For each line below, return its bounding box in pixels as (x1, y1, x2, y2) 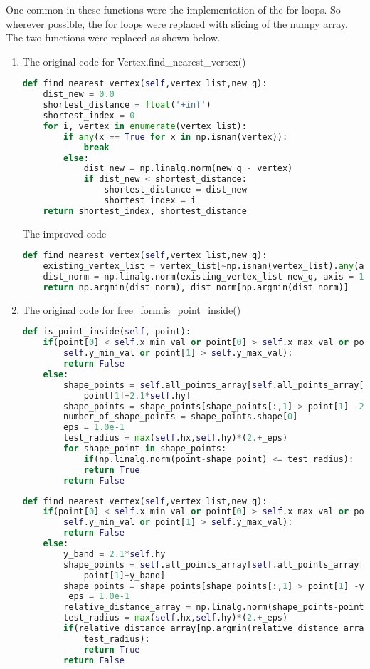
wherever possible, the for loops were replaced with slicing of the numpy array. (6, 16, 348, 31)
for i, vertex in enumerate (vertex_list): (43, 121, 247, 131)
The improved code (22, 225, 107, 240)
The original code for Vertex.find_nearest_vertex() (22, 53, 246, 68)
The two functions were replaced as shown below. (6, 30, 221, 45)
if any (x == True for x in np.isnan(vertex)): (63, 131, 288, 142)
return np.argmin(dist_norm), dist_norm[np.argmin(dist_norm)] (43, 282, 349, 292)
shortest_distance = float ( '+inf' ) (43, 100, 211, 111)
